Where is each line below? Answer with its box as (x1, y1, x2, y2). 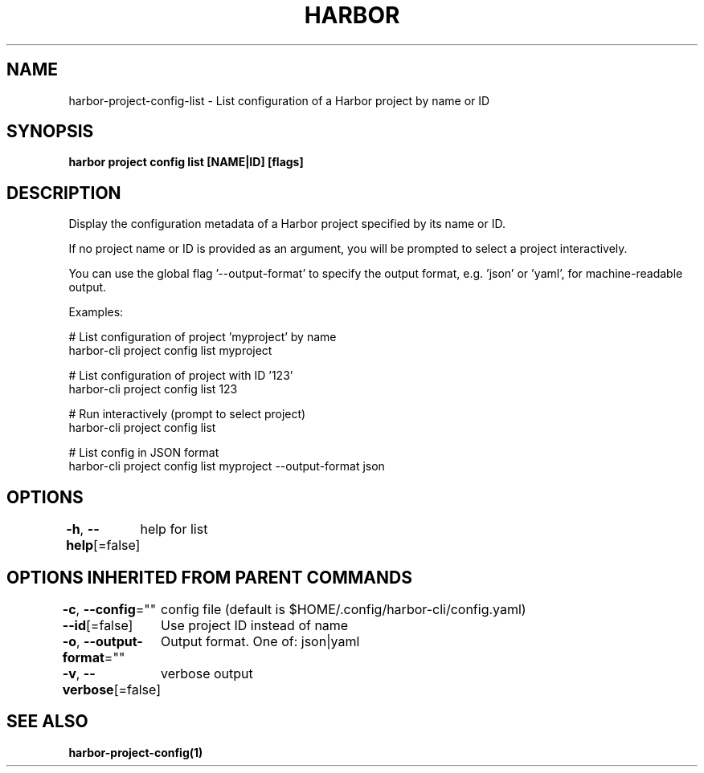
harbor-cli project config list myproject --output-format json (68, 459, 385, 474)
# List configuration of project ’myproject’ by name (68, 330, 337, 344)
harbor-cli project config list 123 (68, 382, 238, 397)
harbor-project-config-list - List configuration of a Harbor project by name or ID (68, 93, 490, 108)
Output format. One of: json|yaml (161, 633, 360, 649)
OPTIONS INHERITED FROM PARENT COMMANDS (6, 567, 412, 588)
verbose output (161, 665, 253, 681)
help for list (140, 521, 208, 538)
